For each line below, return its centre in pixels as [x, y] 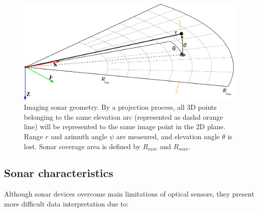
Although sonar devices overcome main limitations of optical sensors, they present [129, 194]
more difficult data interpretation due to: [66, 203]
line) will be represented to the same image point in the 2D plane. [125, 126]
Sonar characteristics [59, 173]
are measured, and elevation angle [168, 136]
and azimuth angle [79, 136]
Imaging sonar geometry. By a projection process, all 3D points [121, 107]
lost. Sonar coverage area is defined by [82, 146]
